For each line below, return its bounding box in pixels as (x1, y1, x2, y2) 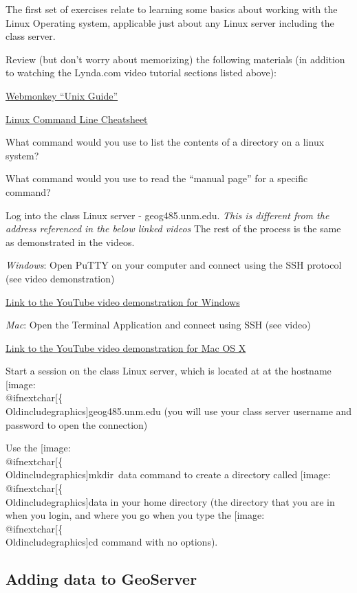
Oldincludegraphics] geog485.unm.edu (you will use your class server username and (6, 404, 352, 418)
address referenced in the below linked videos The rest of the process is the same (6, 221, 341, 236)
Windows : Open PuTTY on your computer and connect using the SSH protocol (6, 258, 342, 272)
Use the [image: (6, 440, 71, 455)
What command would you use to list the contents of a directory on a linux (6, 135, 325, 149)
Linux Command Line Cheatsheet (6, 111, 148, 126)
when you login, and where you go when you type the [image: (6, 508, 265, 522)
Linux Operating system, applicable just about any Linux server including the (6, 15, 334, 30)
